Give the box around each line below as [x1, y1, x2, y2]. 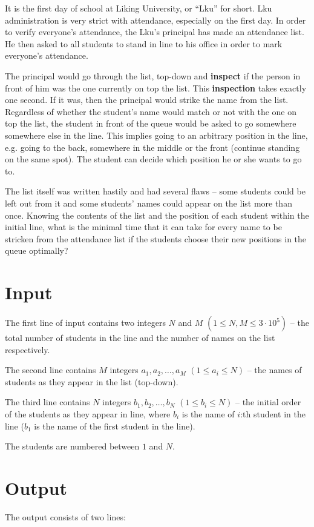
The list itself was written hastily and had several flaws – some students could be [5, 185, 306, 197]
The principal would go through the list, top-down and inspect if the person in [5, 69, 301, 82]
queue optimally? [5, 244, 68, 257]
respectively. [5, 343, 50, 356]
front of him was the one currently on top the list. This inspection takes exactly [5, 81, 307, 94]
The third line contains [5, 396, 90, 408]
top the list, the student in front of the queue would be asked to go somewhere [5, 117, 296, 130]
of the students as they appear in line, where [5, 407, 171, 420]
